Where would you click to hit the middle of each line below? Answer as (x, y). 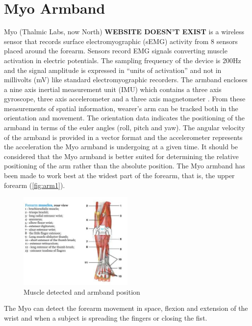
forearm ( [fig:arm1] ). (35, 185)
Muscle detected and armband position (82, 291)
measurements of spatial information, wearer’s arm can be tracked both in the (121, 108)
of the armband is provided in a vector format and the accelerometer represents (123, 137)
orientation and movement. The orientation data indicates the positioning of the (125, 118)
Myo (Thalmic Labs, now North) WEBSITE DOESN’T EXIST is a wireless (124, 32)
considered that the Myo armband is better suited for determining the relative (121, 156)
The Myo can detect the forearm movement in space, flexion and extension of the (126, 308)
